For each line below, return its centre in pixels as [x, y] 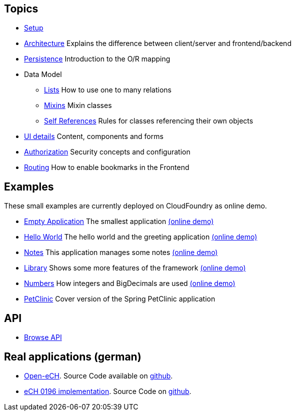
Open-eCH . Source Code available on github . [98, 375]
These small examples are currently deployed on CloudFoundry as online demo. [135, 206]
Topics [21, 9]
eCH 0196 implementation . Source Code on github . [108, 391]
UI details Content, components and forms [94, 136]
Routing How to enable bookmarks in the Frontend [107, 167]
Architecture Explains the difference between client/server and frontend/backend [158, 43]
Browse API [43, 337]
